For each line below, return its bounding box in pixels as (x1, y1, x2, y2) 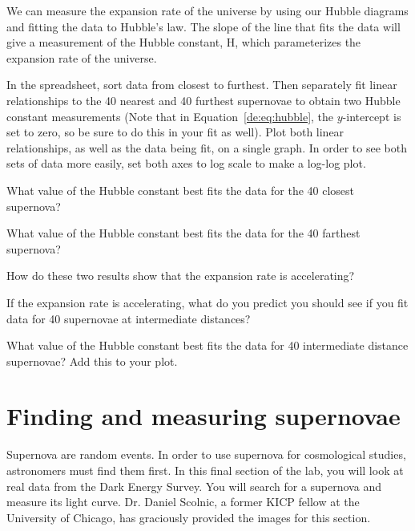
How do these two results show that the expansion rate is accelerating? (6, 267, 355, 284)
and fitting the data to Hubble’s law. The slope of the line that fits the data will (6, 18, 401, 34)
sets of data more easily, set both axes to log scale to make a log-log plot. (6, 155, 366, 172)
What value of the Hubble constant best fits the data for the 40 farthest (6, 225, 361, 241)
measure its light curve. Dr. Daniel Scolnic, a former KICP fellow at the (6, 493, 360, 510)
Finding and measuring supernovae (6, 399, 401, 432)
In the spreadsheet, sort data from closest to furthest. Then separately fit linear (6, 76, 397, 93)
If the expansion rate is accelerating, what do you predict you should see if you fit (6, 294, 409, 310)
